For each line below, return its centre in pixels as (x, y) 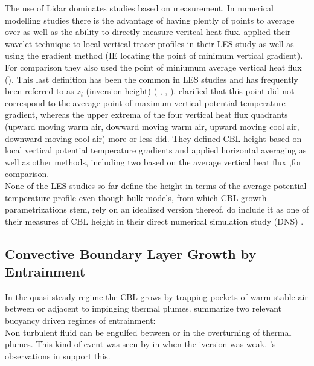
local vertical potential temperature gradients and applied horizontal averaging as (156, 150)
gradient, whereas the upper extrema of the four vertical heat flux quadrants (146, 114)
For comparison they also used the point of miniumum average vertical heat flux (153, 67)
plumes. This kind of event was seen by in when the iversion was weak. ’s (140, 344)
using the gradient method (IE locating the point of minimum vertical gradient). (154, 55)
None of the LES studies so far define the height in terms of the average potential (156, 185)
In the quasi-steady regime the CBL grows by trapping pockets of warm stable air (156, 296)
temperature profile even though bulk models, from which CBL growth (136, 197)
